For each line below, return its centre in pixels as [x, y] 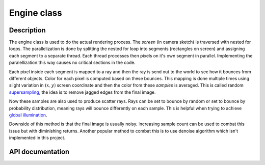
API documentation [39, 151]
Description [27, 30]
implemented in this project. [37, 138]
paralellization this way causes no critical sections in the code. [72, 63]
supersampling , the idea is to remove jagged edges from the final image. [82, 92]
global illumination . [28, 115]
